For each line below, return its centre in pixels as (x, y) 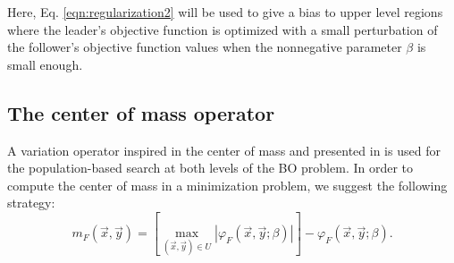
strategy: (31, 203)
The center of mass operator (141, 112)
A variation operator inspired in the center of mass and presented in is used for (224, 150)
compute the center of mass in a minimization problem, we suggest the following (227, 185)
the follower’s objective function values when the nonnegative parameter (205, 47)
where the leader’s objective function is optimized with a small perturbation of (223, 29)
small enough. (45, 64)
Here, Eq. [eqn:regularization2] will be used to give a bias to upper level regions (225, 12)
